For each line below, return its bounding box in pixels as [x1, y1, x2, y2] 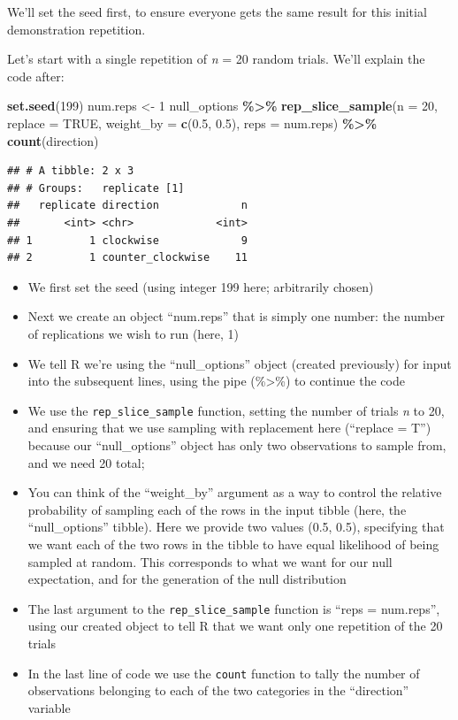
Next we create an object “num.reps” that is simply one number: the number [27, 307, 446, 326]
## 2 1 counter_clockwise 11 [7, 251, 248, 264]
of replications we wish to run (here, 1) [27, 324, 240, 342]
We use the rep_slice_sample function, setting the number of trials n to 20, [27, 401, 445, 419]
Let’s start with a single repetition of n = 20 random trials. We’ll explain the [7, 50, 425, 68]
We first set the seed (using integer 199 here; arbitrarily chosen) [27, 277, 374, 295]
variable [27, 698, 71, 716]
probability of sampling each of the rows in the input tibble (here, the [27, 500, 407, 518]
